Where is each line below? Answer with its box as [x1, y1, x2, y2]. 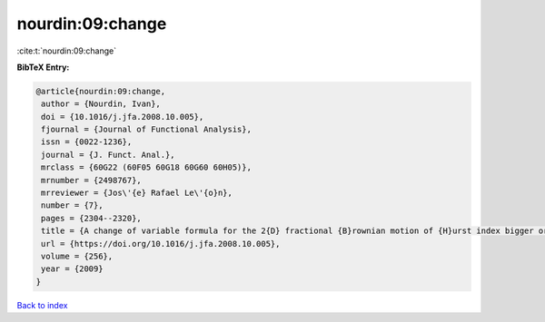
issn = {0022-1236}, [41, 137, 133, 147]
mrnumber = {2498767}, [41, 175, 143, 185]
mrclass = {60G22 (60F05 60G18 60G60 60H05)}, [41, 162, 252, 172]
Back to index [16, 299, 68, 310]
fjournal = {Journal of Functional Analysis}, [41, 124, 252, 135]
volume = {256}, [41, 251, 114, 261]
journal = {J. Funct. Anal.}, [41, 150, 176, 160]
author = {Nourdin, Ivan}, [41, 99, 161, 109]
